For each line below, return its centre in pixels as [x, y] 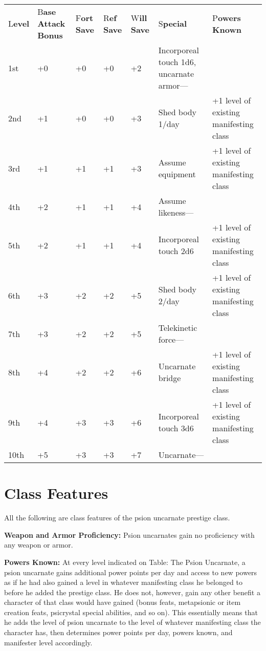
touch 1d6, [177, 62]
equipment [177, 174]
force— [171, 339]
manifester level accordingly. [48, 642]
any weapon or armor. [39, 545]
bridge [170, 378]
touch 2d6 [176, 251]
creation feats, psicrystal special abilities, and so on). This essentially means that [131, 612]
